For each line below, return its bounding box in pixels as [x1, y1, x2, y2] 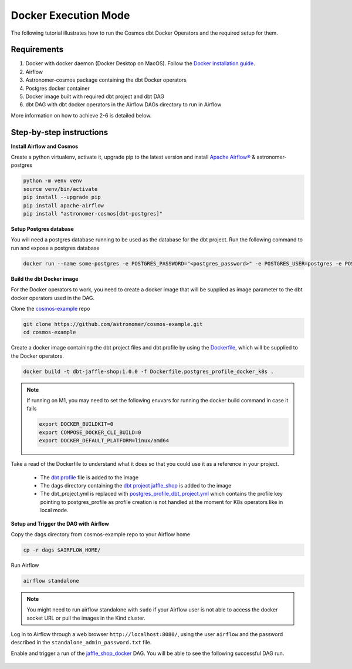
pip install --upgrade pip [23, 194, 101, 201]
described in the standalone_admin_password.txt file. [11, 639, 152, 646]
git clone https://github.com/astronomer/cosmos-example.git [23, 321, 203, 327]
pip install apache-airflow [23, 202, 104, 209]
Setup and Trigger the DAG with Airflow [11, 520, 110, 527]
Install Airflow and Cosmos [11, 143, 79, 150]
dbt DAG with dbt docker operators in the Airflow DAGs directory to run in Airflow [25, 101, 222, 108]
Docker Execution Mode [11, 9, 130, 22]
